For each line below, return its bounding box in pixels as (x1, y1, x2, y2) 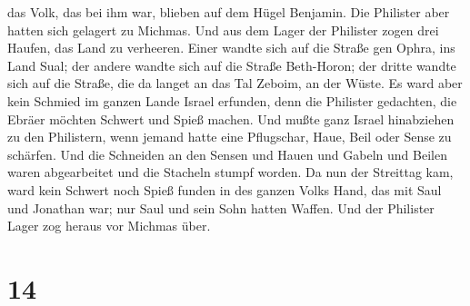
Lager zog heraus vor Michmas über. (7, 216, 211, 235)
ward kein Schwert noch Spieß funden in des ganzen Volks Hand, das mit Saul (7, 180, 442, 199)
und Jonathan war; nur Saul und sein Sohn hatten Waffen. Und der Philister (7, 198, 435, 217)
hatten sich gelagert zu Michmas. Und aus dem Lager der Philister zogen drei (7, 20, 439, 39)
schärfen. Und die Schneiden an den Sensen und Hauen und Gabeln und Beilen (7, 144, 447, 163)
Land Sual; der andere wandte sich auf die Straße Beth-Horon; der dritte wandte (7, 55, 456, 74)
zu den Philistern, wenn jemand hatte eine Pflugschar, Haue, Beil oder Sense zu (7, 127, 452, 146)
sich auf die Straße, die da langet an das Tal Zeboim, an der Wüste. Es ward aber (7, 74, 463, 93)
